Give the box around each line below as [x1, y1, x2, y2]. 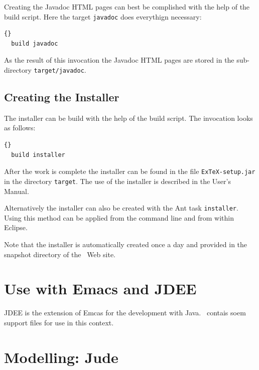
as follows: [4, 122, 36, 133]
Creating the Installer [4, 89, 119, 105]
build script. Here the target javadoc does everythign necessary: [4, 11, 202, 22]
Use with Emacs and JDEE [4, 278, 197, 299]
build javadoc [11, 40, 58, 47]
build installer [11, 151, 65, 158]
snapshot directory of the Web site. [4, 249, 115, 259]
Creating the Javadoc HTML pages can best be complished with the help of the [4, 2, 250, 12]
